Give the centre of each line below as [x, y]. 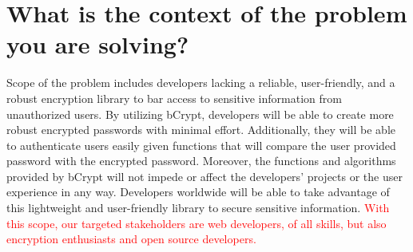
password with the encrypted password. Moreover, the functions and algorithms [201, 161]
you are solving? [98, 44]
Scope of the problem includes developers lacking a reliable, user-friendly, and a [201, 83]
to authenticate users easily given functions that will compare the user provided [201, 145]
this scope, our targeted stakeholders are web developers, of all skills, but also [197, 223]
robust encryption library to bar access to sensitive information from [174, 98]
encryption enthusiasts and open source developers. [131, 239]
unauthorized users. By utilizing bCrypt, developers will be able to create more [200, 114]
